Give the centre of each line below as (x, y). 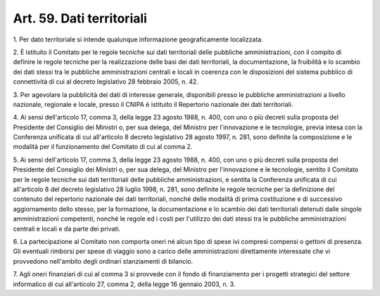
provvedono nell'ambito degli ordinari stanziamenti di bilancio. (103, 261)
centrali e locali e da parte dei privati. (67, 229)
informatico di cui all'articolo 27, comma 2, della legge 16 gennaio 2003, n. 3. (124, 284)
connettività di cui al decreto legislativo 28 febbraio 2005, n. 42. (106, 82)
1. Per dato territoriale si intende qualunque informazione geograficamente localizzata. (138, 39)
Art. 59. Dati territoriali (80, 18)
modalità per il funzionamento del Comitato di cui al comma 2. (103, 147)
